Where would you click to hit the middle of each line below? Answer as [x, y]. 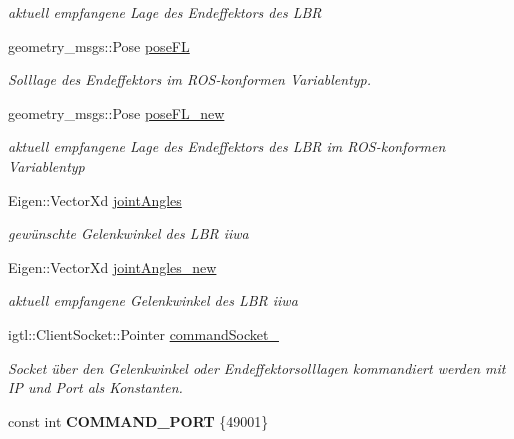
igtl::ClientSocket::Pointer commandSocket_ [143, 333]
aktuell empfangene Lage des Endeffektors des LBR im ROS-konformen [227, 146]
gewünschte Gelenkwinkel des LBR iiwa [128, 233]
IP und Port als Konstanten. [95, 387]
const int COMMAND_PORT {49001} [138, 420]
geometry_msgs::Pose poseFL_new [116, 112]
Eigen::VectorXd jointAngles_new [112, 266]
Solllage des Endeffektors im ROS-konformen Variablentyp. [190, 79]
